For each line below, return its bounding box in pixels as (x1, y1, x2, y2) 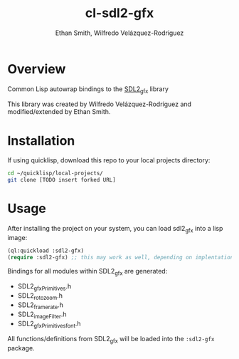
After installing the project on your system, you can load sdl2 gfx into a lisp (7, 224, 223, 234)
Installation (7, 132, 75, 149)
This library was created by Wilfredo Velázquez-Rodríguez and (7, 100, 192, 108)
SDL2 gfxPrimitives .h (17, 282, 72, 293)
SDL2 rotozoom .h (17, 291, 63, 302)
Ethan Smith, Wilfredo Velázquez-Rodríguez (55, 28, 184, 37)
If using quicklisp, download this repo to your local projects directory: (7, 156, 211, 165)
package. (7, 344, 35, 353)
